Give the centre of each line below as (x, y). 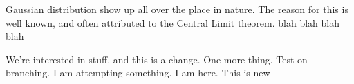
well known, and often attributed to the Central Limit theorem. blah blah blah (173, 22)
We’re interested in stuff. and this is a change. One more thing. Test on (157, 59)
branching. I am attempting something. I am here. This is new (138, 73)
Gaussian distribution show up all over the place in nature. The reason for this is (177, 9)
